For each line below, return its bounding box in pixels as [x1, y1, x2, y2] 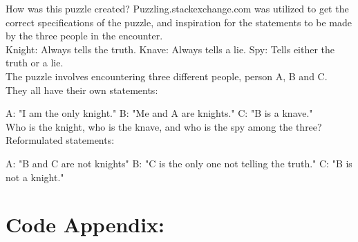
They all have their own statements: [6, 82, 158, 97]
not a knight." [6, 169, 64, 184]
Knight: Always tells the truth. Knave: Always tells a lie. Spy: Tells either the [6, 41, 335, 56]
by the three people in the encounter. [6, 28, 163, 43]
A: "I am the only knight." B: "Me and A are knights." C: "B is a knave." [6, 106, 313, 120]
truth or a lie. [6, 55, 64, 70]
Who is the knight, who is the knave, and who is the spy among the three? [6, 119, 322, 133]
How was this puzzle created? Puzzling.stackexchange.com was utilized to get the [6, 1, 349, 15]
